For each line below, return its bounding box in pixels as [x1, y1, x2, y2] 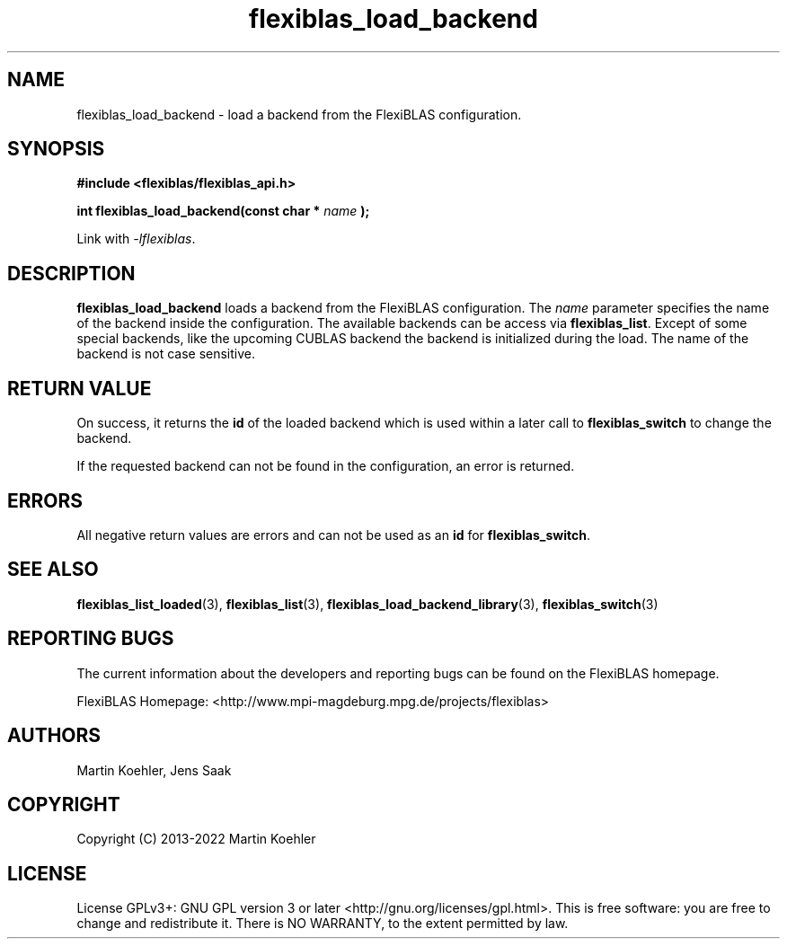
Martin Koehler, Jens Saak [76, 762, 232, 778]
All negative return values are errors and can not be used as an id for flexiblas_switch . [76, 526, 590, 543]
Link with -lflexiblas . [76, 231, 196, 247]
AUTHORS [7, 724, 102, 747]
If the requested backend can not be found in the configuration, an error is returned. [76, 458, 575, 474]
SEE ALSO [7, 558, 99, 581]
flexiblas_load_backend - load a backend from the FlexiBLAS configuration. [76, 106, 522, 122]
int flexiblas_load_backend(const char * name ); [76, 203, 370, 219]
